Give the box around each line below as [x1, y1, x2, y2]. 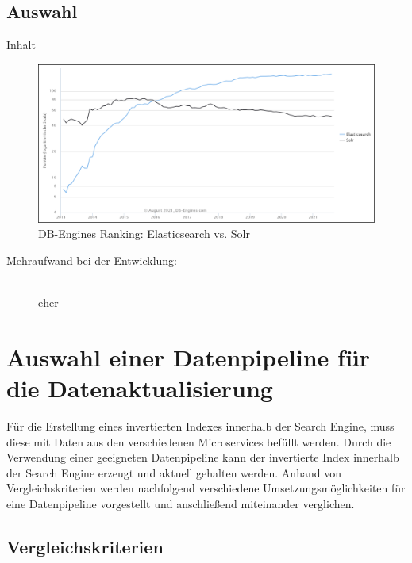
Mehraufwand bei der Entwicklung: [6, 251, 177, 268]
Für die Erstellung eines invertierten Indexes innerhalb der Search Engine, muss [6, 418, 395, 435]
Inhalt [6, 36, 36, 53]
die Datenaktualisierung [6, 372, 273, 404]
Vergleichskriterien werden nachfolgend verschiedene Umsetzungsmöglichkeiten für [6, 480, 406, 496]
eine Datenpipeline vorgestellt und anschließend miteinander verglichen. [6, 496, 355, 512]
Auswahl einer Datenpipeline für [6, 340, 371, 373]
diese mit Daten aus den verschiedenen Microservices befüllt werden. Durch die [6, 433, 391, 450]
